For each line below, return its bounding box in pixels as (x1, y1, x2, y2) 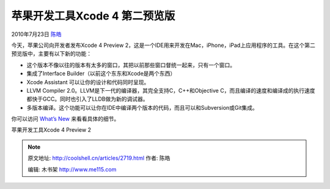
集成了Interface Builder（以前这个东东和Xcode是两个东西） (26, 70, 176, 77)
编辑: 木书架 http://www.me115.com (28, 165, 117, 173)
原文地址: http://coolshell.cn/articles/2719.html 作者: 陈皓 (28, 154, 170, 162)
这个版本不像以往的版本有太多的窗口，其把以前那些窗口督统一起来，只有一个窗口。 (26, 61, 235, 68)
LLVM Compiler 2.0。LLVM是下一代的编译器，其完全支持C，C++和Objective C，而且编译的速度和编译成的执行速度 (26, 87, 315, 94)
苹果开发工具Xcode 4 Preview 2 (11, 126, 92, 134)
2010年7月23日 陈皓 (11, 30, 62, 38)
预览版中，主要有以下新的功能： (11, 50, 92, 57)
